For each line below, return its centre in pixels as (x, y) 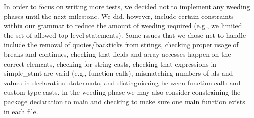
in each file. (21, 111)
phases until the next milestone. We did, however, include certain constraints (119, 16)
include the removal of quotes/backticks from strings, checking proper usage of (121, 44)
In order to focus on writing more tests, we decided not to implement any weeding (127, 6)
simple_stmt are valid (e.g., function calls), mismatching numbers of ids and (118, 73)
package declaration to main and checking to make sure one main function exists (125, 101)
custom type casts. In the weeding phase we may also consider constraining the (122, 92)
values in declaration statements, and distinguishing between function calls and (122, 82)
